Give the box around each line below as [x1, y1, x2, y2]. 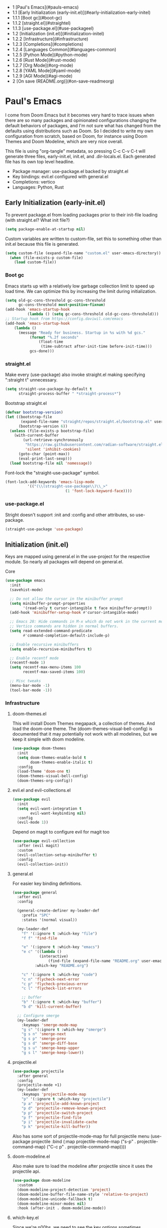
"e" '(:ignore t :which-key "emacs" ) [21, 945, 100, 949]
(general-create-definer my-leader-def [17, 908, 99, 913]
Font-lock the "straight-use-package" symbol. [5, 470, 100, 475]
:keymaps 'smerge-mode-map [21, 1022, 78, 1028]
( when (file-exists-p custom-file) [9, 255, 83, 260]
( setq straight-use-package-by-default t [5, 386, 92, 392]
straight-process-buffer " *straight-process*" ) [18, 391, 121, 396]
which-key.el [12, 1215, 39, 1221]
